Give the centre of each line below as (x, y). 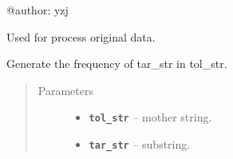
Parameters (65, 90)
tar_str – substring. (140, 144)
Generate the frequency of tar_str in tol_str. (117, 64)
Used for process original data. (81, 36)
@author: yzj (38, 10)
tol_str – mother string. (150, 117)
